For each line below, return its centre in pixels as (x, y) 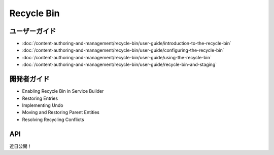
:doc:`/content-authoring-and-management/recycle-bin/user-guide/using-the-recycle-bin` (117, 57)
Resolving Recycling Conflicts (53, 120)
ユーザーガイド (33, 31)
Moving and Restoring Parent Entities (61, 112)
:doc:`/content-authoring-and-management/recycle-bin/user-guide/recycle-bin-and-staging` (119, 65)
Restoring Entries (40, 98)
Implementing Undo (43, 105)
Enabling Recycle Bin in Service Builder (63, 91)
